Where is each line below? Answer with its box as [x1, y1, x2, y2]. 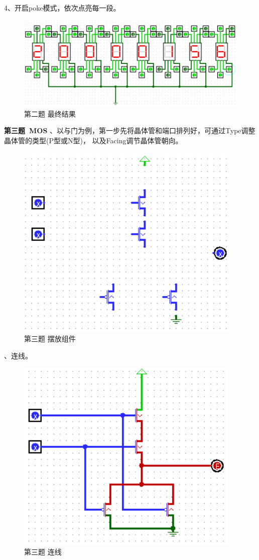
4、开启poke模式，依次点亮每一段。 [4, 3, 120, 13]
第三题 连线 [24, 546, 62, 556]
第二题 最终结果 [24, 108, 76, 119]
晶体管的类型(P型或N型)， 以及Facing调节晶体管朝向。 [4, 135, 183, 145]
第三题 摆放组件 [24, 333, 76, 344]
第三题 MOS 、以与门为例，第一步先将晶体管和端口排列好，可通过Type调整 [4, 125, 255, 136]
